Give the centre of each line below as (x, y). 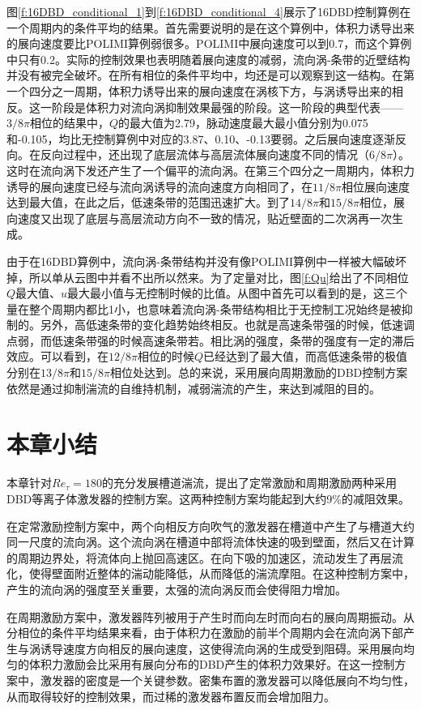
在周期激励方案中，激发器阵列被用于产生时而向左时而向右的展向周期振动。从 (210, 616)
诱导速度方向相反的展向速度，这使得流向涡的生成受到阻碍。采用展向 (221, 648)
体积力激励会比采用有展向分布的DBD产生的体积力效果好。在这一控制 (212, 664)
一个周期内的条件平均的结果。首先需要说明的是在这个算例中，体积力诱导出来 (210, 27)
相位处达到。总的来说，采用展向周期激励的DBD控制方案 (259, 372)
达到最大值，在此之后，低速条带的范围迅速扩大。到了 (148, 202)
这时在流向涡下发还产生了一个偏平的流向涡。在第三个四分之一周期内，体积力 (210, 170)
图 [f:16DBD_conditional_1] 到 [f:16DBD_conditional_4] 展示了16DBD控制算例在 (209, 11)
